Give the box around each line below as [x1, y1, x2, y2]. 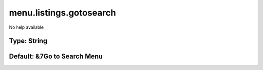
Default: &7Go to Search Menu [9, 52, 103, 61]
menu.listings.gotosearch [9, 7, 116, 18]
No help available [9, 24, 44, 30]
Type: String [9, 37, 48, 45]
